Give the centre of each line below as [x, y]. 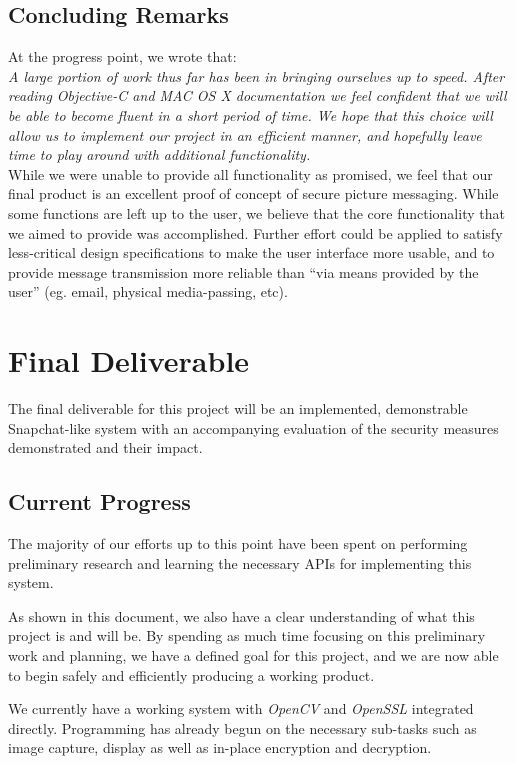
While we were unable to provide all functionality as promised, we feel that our [250, 173]
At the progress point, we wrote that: [122, 56]
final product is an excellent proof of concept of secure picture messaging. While [253, 193]
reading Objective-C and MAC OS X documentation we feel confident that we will [257, 95]
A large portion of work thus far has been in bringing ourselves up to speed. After [256, 75]
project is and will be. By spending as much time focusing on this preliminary [247, 635]
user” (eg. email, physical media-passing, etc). [148, 291]
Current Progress [99, 501]
